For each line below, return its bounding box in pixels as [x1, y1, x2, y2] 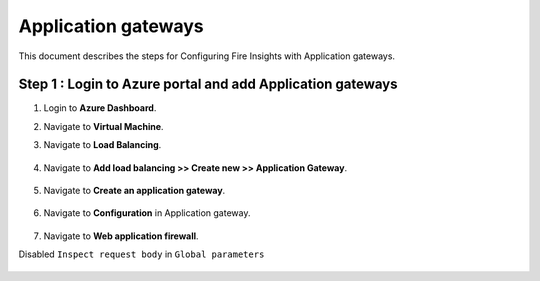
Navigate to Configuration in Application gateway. [43, 207, 251, 219]
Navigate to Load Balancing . [43, 139, 162, 151]
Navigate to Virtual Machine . [43, 120, 164, 132]
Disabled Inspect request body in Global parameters [18, 248, 265, 260]
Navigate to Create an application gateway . [43, 185, 226, 197]
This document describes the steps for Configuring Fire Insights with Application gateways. [18, 50, 395, 62]
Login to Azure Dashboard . [43, 102, 157, 114]
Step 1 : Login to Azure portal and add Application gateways [18, 76, 399, 93]
